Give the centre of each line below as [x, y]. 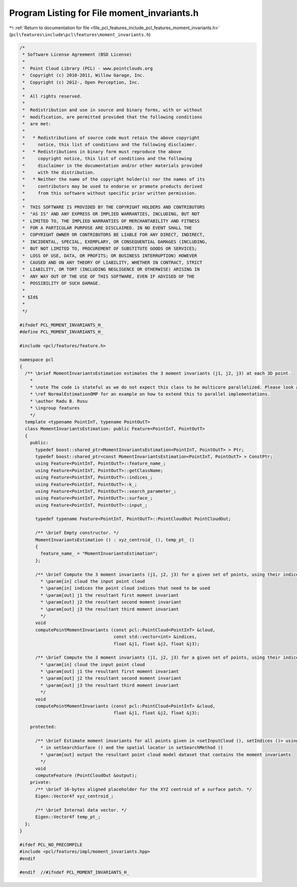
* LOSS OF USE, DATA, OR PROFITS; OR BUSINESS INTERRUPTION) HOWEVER [110, 256]
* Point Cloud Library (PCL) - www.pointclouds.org [88, 69]
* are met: [37, 124]
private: [41, 782]
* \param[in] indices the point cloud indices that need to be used [125, 588]
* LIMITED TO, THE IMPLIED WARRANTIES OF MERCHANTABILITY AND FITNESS [111, 221]
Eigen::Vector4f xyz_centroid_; [74, 796]
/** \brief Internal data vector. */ [81, 810]
